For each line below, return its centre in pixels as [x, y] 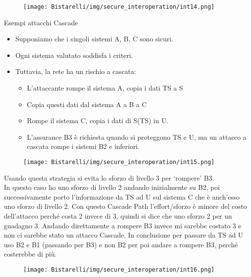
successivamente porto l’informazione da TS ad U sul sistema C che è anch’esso [122, 196]
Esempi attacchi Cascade [41, 22]
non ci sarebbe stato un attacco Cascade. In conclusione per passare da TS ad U [124, 235]
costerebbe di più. [30, 254]
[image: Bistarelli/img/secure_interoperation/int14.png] [119, 7]
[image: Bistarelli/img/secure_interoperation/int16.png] [119, 270]
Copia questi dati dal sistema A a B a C [87, 104]
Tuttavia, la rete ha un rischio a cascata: [76, 71]
